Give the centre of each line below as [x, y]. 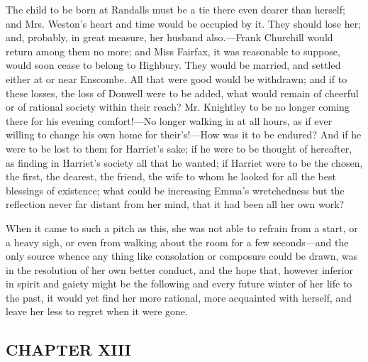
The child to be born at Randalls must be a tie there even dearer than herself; [175, 9]
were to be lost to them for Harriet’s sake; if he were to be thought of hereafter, [179, 148]
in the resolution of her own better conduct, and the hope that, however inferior [179, 269]
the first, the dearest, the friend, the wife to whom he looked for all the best [171, 176]
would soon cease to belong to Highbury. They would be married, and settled [173, 65]
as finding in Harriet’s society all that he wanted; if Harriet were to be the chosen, [184, 162]
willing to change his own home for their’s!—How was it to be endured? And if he [184, 135]
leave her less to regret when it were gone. [97, 311]
